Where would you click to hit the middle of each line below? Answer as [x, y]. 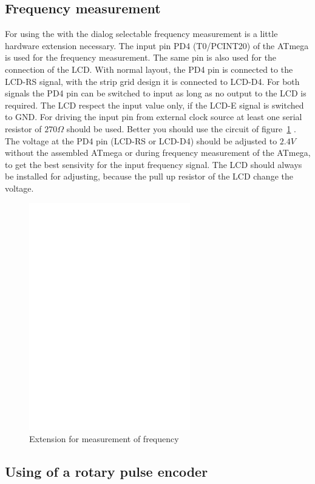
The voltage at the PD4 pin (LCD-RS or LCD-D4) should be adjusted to [141, 140]
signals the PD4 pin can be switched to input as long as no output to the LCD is [156, 93]
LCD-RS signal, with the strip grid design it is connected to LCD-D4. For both [152, 81]
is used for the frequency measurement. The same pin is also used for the [141, 57]
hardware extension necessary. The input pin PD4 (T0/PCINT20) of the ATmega [157, 45]
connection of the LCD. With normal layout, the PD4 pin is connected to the [149, 69]
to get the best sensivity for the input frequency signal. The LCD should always [154, 164]
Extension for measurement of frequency [104, 438]
